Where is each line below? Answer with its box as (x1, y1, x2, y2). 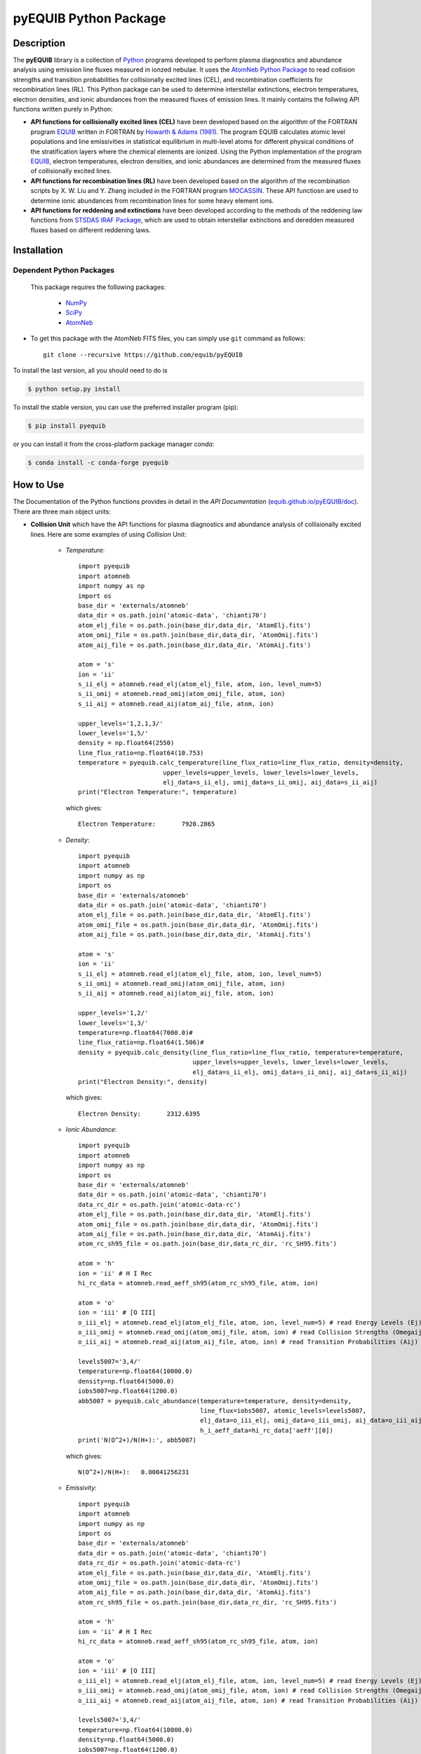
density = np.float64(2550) (78, 739, 175, 747)
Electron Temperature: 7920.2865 (78, 820, 215, 828)
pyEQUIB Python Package (13, 11, 166, 26)
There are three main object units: (13, 507, 112, 516)
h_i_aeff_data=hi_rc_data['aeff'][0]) (200, 1426, 333, 1434)
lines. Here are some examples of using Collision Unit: (30, 530, 187, 538)
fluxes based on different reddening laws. (30, 225, 151, 234)
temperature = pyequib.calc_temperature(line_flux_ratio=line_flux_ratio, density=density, (78, 758, 403, 767)
